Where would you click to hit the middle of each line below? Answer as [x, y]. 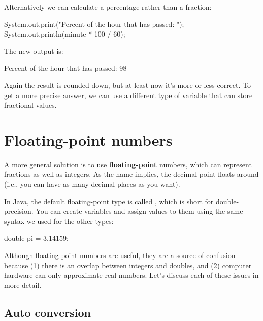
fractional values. [30, 105]
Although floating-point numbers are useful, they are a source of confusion [120, 255]
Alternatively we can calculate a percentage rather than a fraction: [108, 7]
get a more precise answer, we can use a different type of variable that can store [128, 95]
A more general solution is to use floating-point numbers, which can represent [128, 164]
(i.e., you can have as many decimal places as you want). [92, 184]
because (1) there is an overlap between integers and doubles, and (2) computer [128, 265]
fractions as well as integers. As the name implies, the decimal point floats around [131, 174]
